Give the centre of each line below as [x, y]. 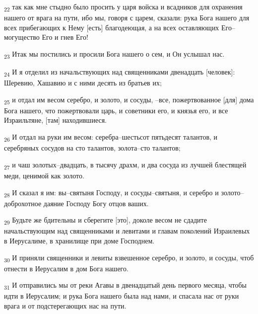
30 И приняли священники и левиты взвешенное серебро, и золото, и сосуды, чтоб [129, 258]
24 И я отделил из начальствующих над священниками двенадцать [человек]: [120, 72]
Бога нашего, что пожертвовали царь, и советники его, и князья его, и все [116, 110]
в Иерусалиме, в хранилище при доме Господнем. [79, 240]
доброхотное [23, 203]
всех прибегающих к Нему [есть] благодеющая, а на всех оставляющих [112, 27]
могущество [22, 37]
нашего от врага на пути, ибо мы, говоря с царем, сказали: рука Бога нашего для [127, 18]
